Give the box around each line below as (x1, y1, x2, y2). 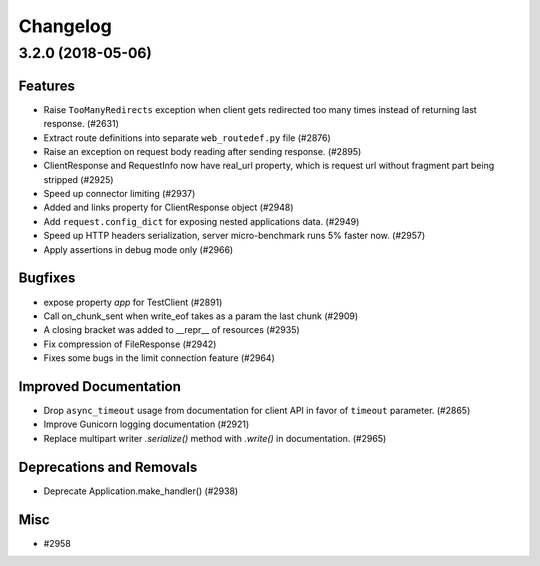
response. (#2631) (43, 118, 119, 130)
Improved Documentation (18, 378, 182, 395)
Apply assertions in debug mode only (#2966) (43, 243, 234, 255)
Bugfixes (18, 270, 76, 287)
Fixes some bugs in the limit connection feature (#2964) (43, 352, 275, 364)
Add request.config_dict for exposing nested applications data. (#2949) (43, 215, 360, 227)
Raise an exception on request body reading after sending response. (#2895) (43, 145, 362, 157)
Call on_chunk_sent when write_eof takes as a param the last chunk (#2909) (43, 310, 359, 322)
